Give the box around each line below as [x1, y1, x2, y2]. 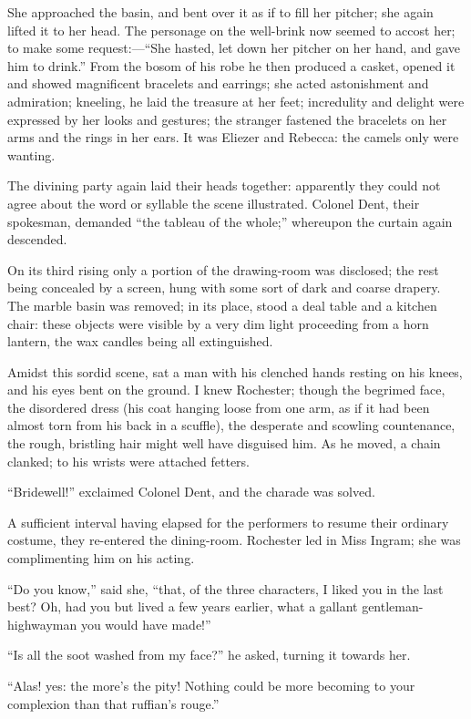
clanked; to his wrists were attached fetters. [7, 451, 250, 470]
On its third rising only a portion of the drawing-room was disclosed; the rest [7, 260, 439, 279]
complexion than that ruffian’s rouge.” [7, 693, 220, 713]
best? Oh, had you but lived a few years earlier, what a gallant [7, 597, 358, 616]
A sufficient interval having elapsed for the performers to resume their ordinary [7, 512, 449, 531]
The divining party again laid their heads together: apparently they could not [7, 176, 441, 195]
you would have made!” [80, 614, 211, 633]
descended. [7, 230, 67, 249]
